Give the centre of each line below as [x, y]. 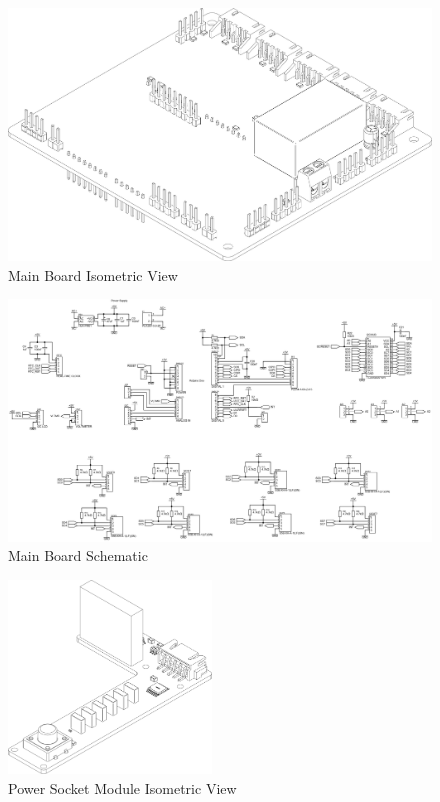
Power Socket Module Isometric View [122, 787]
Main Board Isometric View [93, 274]
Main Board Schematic [78, 555]
